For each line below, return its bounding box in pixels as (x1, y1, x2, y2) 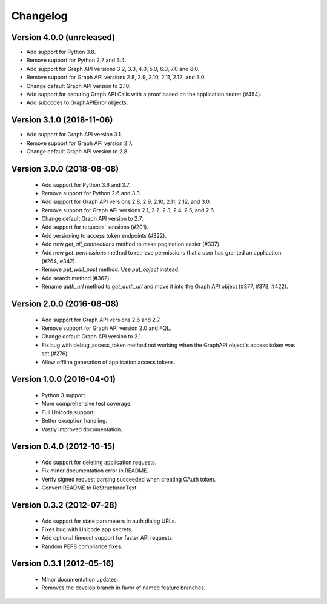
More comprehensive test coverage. (41, 400, 133, 408)
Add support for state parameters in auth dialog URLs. (41, 517, 177, 525)
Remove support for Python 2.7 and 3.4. (26, 56, 127, 64)
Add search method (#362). (41, 274, 111, 281)
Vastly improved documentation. (41, 425, 122, 433)
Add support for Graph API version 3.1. (26, 131, 122, 138)
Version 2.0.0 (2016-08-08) (11, 299, 119, 309)
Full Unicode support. (41, 408, 96, 415)
